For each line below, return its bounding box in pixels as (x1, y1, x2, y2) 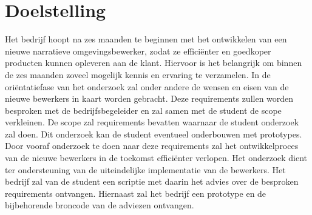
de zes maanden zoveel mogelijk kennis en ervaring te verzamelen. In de (5, 68, 271, 81)
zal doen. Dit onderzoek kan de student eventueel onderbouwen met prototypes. (5, 127, 302, 140)
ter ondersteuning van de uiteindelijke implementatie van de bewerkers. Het (5, 163, 286, 176)
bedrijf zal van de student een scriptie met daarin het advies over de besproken (5, 175, 299, 188)
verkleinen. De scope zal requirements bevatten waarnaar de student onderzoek (5, 116, 299, 128)
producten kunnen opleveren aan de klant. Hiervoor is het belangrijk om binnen (5, 56, 302, 69)
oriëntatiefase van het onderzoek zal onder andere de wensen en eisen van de (5, 80, 289, 93)
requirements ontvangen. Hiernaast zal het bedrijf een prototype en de (5, 187, 266, 199)
